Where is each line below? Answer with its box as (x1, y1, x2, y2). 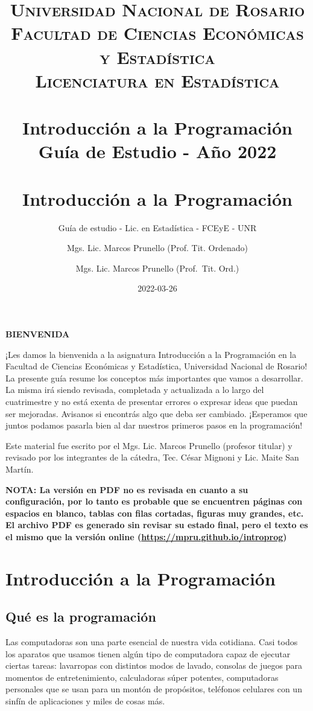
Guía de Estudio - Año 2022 (38, 139, 277, 164)
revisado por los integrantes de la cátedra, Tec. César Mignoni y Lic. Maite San (5, 451, 299, 464)
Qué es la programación (5, 607, 156, 626)
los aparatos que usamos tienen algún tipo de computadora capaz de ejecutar (5, 647, 291, 660)
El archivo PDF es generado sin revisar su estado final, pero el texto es (5, 518, 308, 531)
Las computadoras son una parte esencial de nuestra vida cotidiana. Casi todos (5, 636, 298, 648)
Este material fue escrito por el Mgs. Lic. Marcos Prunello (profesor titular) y (5, 439, 292, 451)
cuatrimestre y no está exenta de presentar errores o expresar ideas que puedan (5, 395, 298, 407)
